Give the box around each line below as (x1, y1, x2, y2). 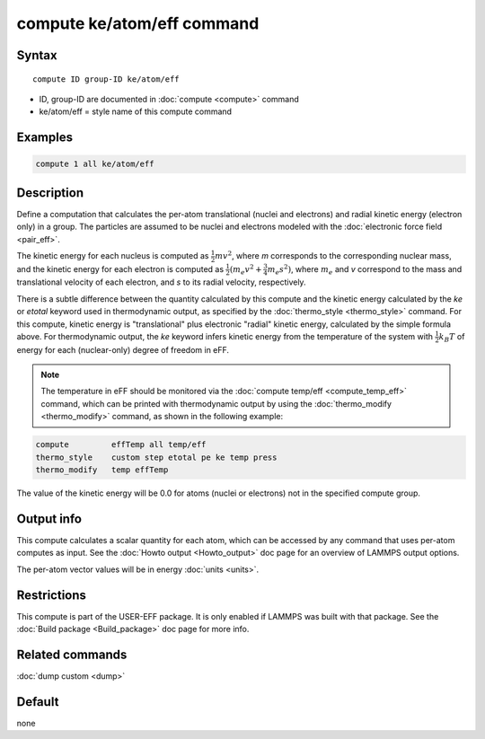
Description (16, 185, 84, 200)
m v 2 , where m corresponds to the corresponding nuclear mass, (214, 250, 453, 261)
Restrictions (16, 587, 87, 603)
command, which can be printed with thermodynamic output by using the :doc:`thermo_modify (40, 398, 392, 409)
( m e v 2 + (229, 263, 262, 277)
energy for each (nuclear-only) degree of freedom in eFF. (16, 344, 229, 355)
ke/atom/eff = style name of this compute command (39, 106, 233, 117)
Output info (16, 511, 83, 526)
